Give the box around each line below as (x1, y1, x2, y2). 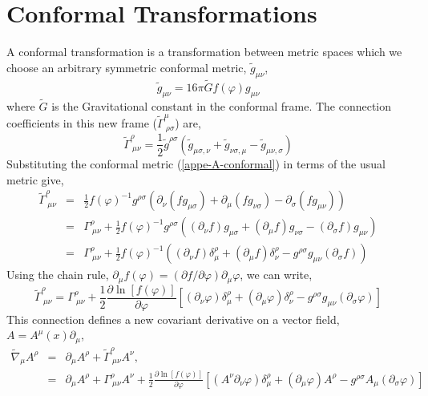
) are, (175, 115, 201, 131)
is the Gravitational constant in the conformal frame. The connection (51, 97, 392, 114)
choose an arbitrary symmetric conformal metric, (6, 59, 247, 75)
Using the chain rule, (6, 266, 109, 283)
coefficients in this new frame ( (6, 115, 157, 131)
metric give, (6, 171, 64, 188)
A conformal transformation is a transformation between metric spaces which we (6, 43, 402, 60)
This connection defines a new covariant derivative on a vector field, (6, 310, 340, 327)
